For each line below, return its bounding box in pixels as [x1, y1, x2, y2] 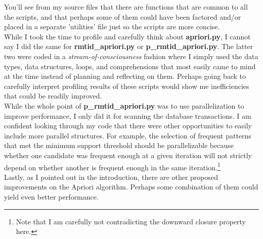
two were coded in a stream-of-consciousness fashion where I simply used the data [4, 51, 258, 61]
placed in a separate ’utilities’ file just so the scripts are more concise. [4, 21, 220, 32]
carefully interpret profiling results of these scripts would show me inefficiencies [4, 80, 249, 91]
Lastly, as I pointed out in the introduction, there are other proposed [4, 171, 218, 182]
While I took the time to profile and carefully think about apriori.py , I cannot [4, 31, 251, 41]
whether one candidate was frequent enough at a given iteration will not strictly [4, 150, 252, 160]
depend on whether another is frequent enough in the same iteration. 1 [4, 160, 221, 172]
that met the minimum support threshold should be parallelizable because [4, 140, 234, 151]
